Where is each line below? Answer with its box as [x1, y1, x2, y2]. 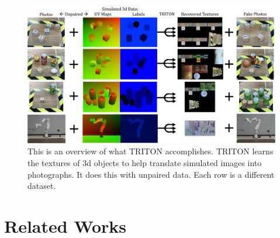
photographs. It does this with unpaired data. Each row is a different [27, 168, 275, 180]
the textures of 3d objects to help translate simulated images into [27, 157, 262, 169]
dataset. [27, 180, 56, 192]
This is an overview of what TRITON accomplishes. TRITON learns [27, 145, 274, 157]
